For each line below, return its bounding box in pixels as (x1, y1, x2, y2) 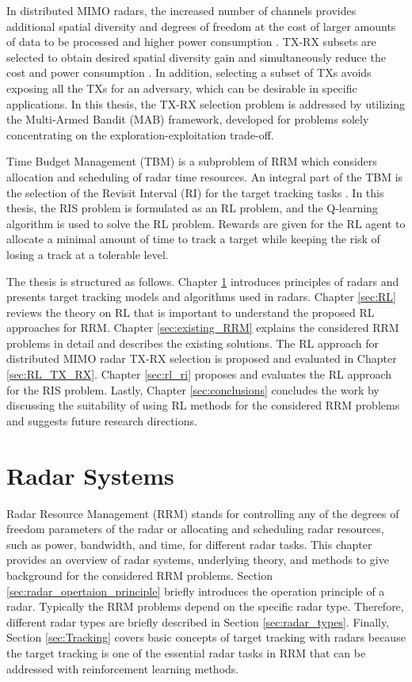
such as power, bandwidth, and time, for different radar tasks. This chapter (6, 535, 372, 552)
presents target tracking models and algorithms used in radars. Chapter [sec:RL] (6, 288, 396, 305)
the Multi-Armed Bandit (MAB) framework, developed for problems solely (6, 111, 369, 128)
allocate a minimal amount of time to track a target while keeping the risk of (6, 231, 380, 247)
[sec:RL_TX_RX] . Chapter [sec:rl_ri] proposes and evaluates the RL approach (6, 366, 392, 383)
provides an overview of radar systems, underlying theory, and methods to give (6, 551, 389, 568)
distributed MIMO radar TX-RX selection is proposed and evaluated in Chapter (6, 350, 397, 367)
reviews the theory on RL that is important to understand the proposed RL (6, 303, 375, 320)
